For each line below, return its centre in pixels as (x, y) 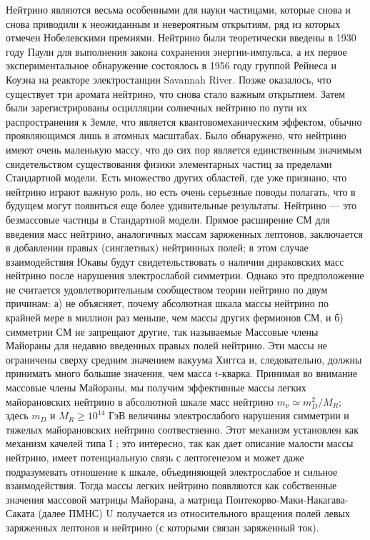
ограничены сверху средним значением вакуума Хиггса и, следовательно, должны (184, 359)
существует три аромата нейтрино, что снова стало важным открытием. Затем (176, 93)
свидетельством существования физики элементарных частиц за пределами (169, 163)
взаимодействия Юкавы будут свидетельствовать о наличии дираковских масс (175, 261)
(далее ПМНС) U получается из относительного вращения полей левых (194, 513)
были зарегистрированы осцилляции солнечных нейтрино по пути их (156, 107)
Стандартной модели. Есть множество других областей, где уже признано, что (176, 177)
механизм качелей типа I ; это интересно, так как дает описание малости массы (180, 443)
